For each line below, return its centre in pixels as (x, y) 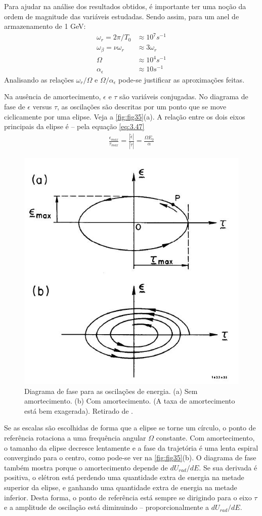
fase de (15, 107)
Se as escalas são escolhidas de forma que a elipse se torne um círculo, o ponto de (130, 428)
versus (42, 107)
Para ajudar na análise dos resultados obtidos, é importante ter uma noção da (125, 6)
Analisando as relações (39, 79)
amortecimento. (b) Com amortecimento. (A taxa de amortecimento (130, 401)
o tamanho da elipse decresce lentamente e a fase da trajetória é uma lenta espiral (131, 447)
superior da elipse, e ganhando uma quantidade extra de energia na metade (121, 487)
